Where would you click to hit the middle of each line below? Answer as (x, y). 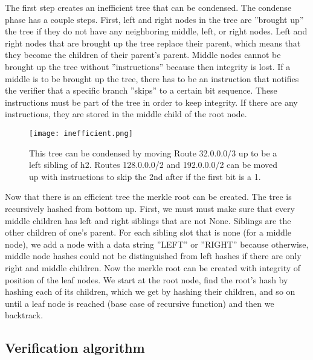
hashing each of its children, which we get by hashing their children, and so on (150, 291)
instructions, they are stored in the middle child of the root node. (126, 114)
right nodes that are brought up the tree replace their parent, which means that (153, 43)
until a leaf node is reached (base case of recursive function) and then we (140, 303)
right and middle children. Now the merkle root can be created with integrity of (153, 267)
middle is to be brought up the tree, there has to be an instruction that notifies (152, 78)
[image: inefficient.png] (81, 133)
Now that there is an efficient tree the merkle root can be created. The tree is (148, 197)
